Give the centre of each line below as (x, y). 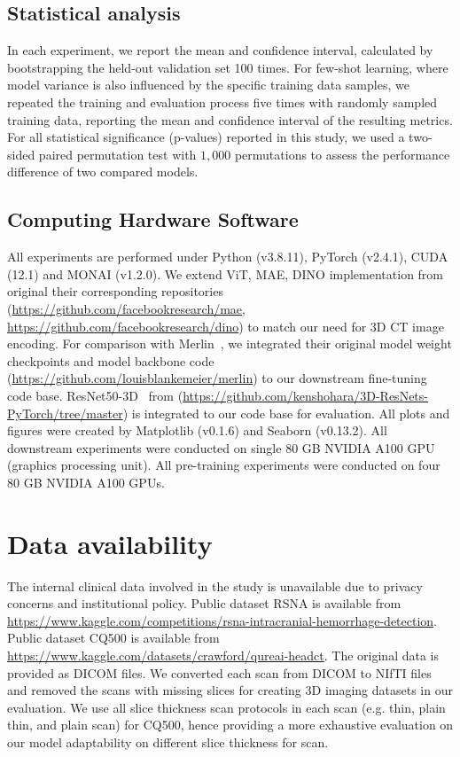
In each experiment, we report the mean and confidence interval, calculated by (220, 50)
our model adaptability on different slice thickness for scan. (168, 741)
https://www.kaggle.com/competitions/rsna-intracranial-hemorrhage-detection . (222, 620)
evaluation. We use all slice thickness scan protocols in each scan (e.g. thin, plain (226, 707)
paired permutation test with (117, 154)
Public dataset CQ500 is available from (113, 638)
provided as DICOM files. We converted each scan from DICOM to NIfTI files (219, 672)
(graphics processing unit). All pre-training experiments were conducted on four (224, 465)
